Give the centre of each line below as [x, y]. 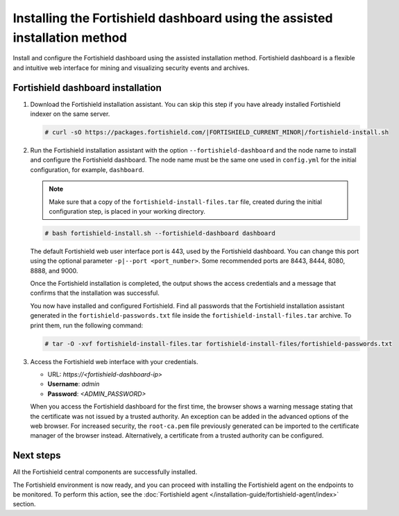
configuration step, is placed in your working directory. [127, 211]
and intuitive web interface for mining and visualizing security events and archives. [131, 68]
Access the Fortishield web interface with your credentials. [114, 361]
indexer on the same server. [70, 114]
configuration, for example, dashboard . [87, 169]
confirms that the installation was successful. [95, 293]
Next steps [37, 455]
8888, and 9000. [54, 270]
